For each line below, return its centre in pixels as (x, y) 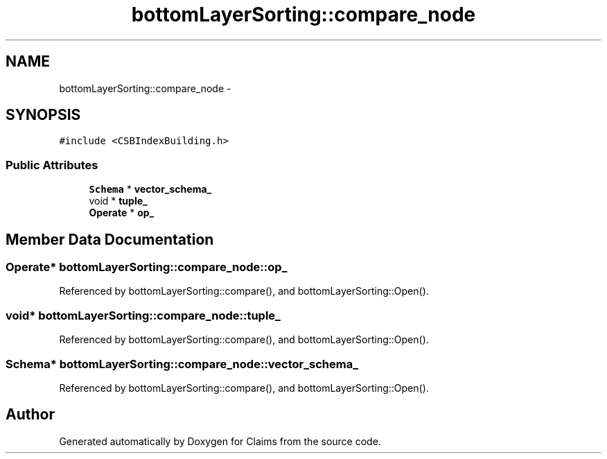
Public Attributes (52, 165)
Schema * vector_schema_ (150, 189)
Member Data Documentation (110, 239)
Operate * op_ (122, 213)
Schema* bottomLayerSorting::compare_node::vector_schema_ (182, 364)
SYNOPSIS (43, 115)
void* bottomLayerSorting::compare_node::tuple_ (143, 315)
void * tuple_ (118, 201)
